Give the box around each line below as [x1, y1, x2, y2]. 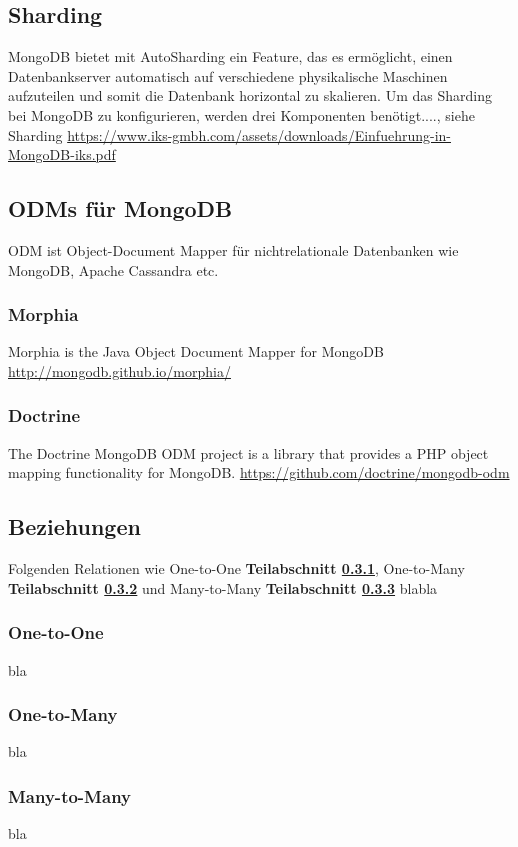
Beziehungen [8, 511, 141, 542]
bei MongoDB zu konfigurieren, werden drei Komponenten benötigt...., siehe [8, 104, 475, 125]
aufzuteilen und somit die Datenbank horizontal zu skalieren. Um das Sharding [8, 85, 492, 106]
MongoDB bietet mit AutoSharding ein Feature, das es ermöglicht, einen [8, 46, 453, 67]
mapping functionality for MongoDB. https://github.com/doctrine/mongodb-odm [8, 462, 510, 483]
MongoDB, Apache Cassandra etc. [8, 259, 219, 280]
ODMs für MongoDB [8, 193, 233, 224]
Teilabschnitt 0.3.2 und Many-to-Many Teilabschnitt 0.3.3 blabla [8, 577, 438, 598]
